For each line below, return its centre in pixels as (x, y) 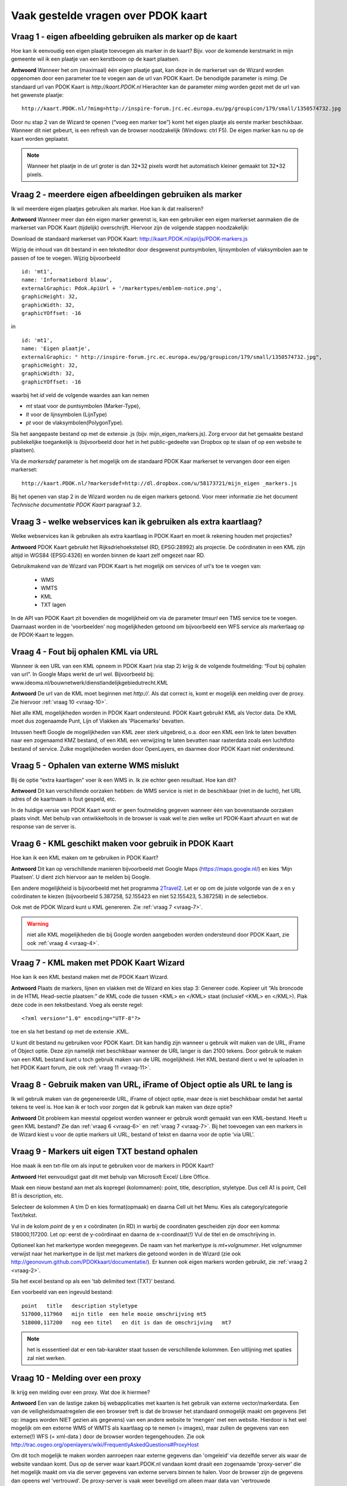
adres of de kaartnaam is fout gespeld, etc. (64, 799)
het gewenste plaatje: (37, 95)
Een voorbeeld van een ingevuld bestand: (62, 1292)
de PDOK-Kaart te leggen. (42, 635)
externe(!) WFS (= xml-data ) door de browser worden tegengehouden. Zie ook (108, 1436)
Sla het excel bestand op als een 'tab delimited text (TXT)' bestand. (93, 1281)
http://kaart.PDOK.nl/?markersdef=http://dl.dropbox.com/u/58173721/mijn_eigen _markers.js (159, 483)
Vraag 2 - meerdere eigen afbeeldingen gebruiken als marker (127, 194)
